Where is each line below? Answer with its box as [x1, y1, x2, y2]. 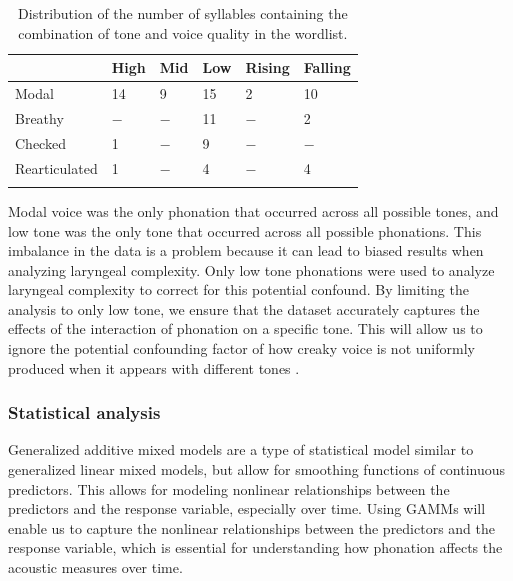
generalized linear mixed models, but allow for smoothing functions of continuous [8, 459, 506, 480]
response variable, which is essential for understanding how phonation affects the [8, 537, 503, 558]
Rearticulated [15, 157, 98, 178]
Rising [245, 57, 290, 78]
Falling [303, 57, 351, 78]
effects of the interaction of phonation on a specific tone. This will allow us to [8, 318, 483, 339]
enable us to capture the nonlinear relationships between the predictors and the [8, 517, 496, 538]
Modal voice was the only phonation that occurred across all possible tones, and [8, 200, 499, 221]
